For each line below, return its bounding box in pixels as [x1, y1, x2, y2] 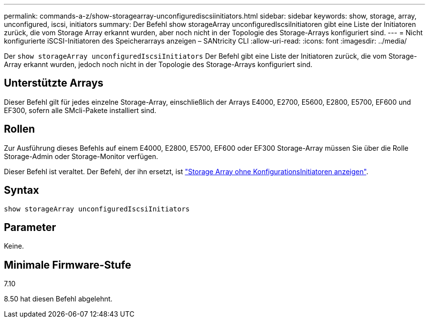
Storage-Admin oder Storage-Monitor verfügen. [4, 152, 158, 161]
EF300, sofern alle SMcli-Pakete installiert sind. [4, 106, 157, 115]
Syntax [4, 184, 39, 197]
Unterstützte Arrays [4, 77, 104, 90]
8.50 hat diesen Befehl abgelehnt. [4, 295, 113, 303]
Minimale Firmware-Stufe [4, 258, 131, 271]
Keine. [4, 242, 24, 251]
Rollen [4, 123, 35, 136]
